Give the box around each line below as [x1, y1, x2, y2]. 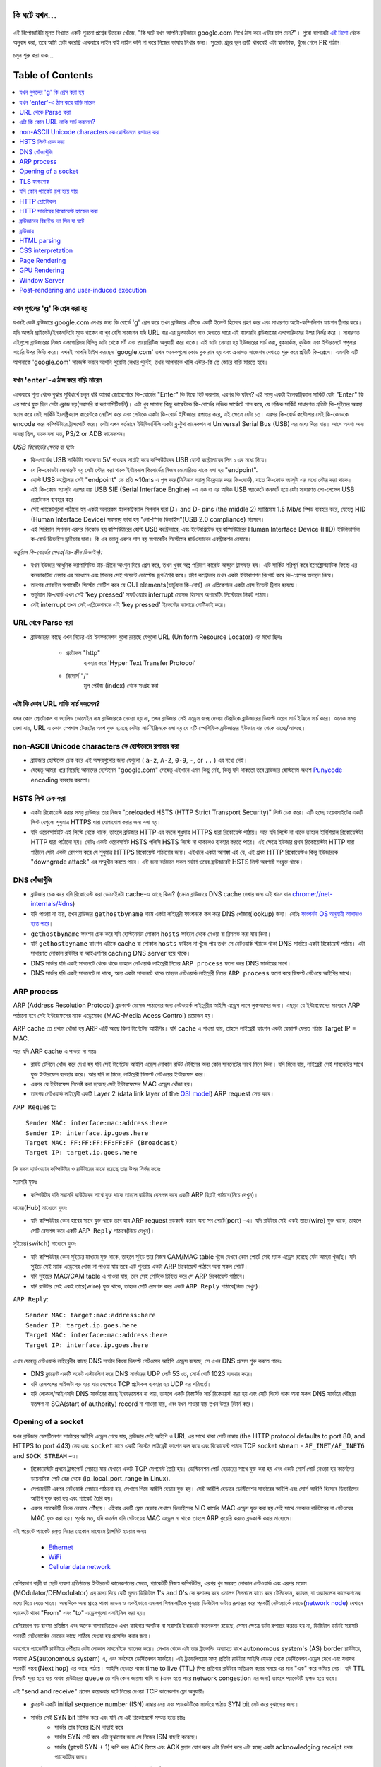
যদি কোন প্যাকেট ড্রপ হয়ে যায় [19, 187, 78, 196]
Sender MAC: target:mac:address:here [25, 1311, 157, 1320]
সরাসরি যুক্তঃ [13, 1178, 37, 1186]
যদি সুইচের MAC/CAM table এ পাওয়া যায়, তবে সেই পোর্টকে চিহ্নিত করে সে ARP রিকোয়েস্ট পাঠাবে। [30, 1272, 246, 1281]
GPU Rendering [19, 266, 65, 275]
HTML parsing [19, 237, 61, 245]
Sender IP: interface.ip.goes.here [25, 1129, 149, 1137]
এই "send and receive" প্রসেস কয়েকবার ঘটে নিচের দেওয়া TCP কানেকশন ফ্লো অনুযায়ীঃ [13, 1686, 205, 1696]
